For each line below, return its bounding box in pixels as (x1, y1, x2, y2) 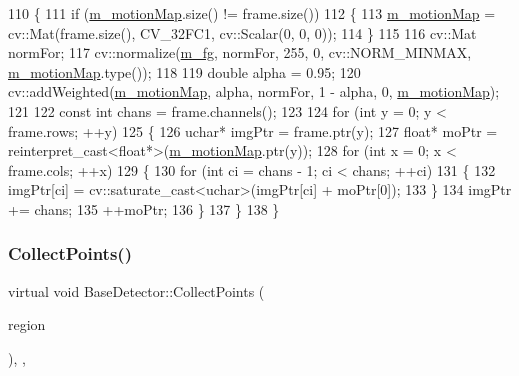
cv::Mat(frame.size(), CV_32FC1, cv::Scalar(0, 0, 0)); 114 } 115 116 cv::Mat (8, 22, 477, 43)
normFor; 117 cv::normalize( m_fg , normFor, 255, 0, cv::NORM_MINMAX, (8, 42, 472, 63)
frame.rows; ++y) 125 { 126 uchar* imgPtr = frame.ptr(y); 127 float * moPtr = (8, 120, 498, 141)
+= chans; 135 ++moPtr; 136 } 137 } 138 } (8, 198, 280, 219)
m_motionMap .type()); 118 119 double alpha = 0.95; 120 (8, 61, 361, 82)
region (8, 314, 46, 335)
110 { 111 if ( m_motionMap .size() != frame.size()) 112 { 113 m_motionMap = (8, 3, 496, 23)
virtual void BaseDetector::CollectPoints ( (8, 280, 265, 301)
